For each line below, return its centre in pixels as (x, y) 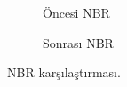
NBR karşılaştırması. (64, 72)
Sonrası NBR (78, 42)
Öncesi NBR (76, 12)
